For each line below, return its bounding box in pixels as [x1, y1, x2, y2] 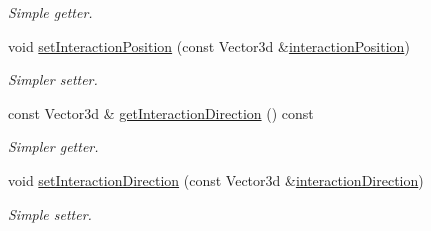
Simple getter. [8, 2, 93, 22]
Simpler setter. [8, 69, 98, 90]
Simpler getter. [8, 136, 99, 157]
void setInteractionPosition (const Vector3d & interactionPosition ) [8, 35, 410, 56]
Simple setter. [8, 203, 92, 224]
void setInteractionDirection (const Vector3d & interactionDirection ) [8, 169, 424, 190]
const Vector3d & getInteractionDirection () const [8, 102, 314, 123]
